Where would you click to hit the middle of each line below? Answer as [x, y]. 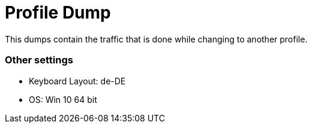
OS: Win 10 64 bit [63, 99]
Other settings [39, 60]
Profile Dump [58, 13]
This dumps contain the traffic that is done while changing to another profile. [156, 39]
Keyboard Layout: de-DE [77, 81]
